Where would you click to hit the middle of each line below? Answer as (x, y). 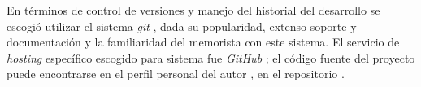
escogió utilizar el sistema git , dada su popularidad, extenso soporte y (182, 26)
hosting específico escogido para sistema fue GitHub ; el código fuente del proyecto (211, 57)
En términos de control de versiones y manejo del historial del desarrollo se (193, 10)
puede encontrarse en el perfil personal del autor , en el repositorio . (176, 74)
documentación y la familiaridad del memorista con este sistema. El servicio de (203, 42)
